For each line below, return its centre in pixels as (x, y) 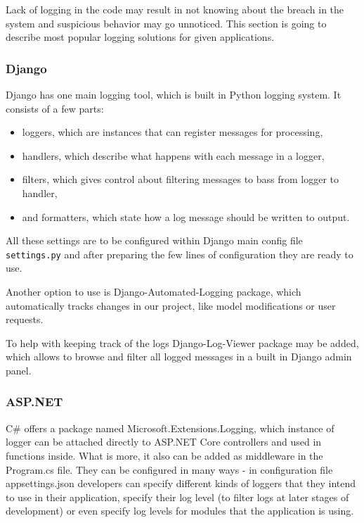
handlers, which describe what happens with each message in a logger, (173, 155)
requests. (25, 319)
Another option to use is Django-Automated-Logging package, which (154, 291)
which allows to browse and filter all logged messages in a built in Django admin (179, 357)
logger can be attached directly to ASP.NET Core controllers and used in (164, 442)
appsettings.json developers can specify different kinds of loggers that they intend (181, 483)
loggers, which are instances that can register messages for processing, (173, 132)
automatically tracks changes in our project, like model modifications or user (171, 305)
